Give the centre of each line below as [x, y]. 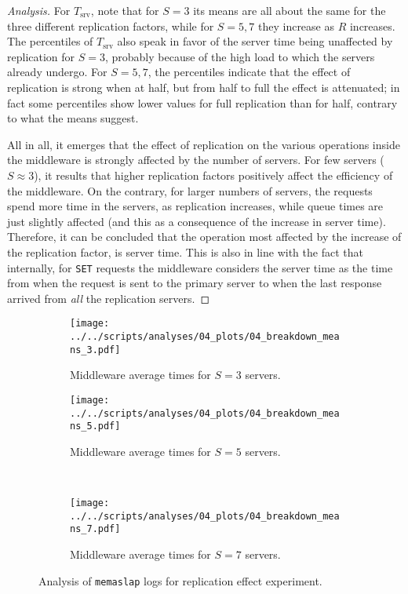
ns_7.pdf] [95, 529]
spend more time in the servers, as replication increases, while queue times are [195, 206]
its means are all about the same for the [290, 10]
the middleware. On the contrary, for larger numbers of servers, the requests [190, 190]
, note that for [125, 10]
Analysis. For [39, 10]
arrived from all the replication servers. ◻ [109, 298]
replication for [41, 56]
